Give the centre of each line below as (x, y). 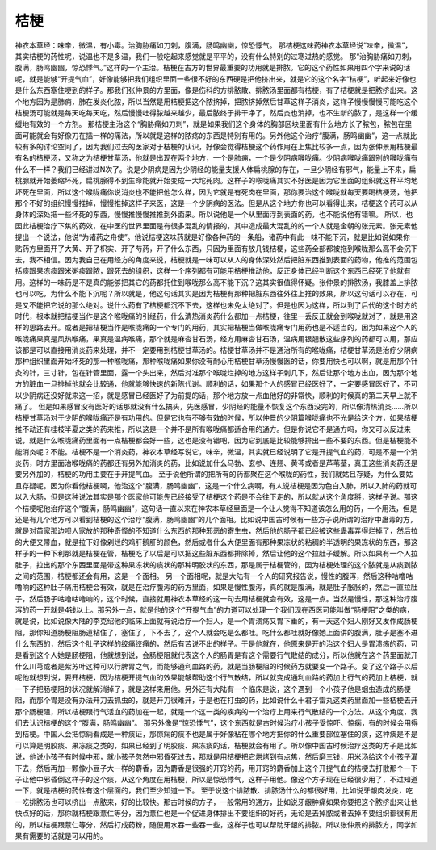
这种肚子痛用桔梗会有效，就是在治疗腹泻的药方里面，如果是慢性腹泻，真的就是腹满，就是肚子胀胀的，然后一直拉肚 (227, 587)
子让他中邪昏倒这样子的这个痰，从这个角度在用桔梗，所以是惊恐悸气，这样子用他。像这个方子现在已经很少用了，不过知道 (216, 779)
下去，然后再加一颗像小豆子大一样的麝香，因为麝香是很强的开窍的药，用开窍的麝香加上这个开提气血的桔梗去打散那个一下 (216, 768)
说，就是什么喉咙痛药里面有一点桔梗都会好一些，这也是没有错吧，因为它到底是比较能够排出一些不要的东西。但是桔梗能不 (216, 441)
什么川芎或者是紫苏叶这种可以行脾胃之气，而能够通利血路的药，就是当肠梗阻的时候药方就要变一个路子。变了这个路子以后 (216, 667)
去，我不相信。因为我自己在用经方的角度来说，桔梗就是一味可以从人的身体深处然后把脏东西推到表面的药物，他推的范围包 (216, 259)
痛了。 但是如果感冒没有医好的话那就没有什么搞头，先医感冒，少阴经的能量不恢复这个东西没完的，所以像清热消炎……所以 (217, 407)
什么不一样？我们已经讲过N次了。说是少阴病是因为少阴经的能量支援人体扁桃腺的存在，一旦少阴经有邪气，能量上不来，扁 (216, 169)
